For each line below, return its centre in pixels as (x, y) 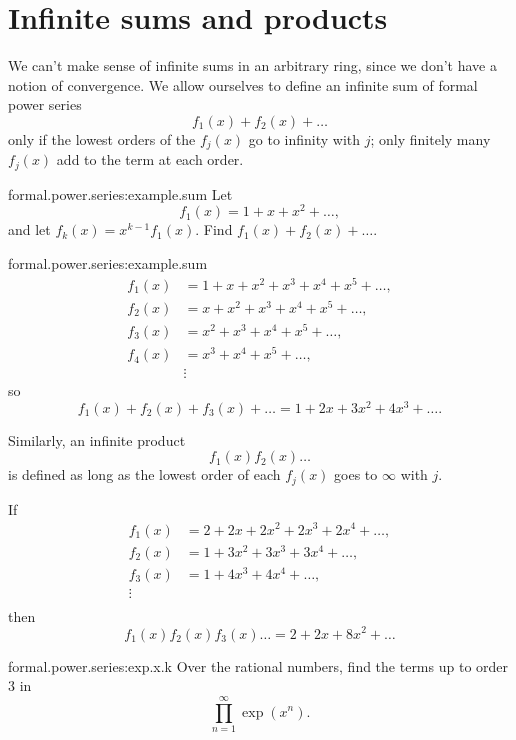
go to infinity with (304, 138)
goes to (356, 474)
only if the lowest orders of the (102, 138)
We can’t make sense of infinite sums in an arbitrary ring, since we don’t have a (252, 65)
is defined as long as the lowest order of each (144, 474)
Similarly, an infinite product (97, 439)
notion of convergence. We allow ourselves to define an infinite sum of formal (243, 84)
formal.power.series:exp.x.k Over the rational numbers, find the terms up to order (258, 665)
